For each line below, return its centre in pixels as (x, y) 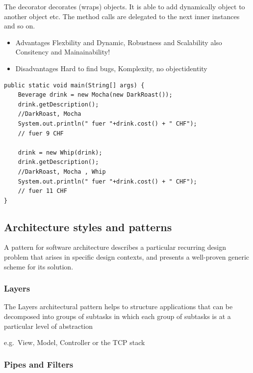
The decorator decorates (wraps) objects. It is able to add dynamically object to (125, 6)
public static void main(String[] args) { (74, 85)
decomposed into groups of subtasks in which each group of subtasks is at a (117, 316)
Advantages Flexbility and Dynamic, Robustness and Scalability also (119, 42)
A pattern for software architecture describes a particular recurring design (115, 247)
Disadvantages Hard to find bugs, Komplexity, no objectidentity (111, 68)
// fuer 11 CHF (42, 191)
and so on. (20, 26)
